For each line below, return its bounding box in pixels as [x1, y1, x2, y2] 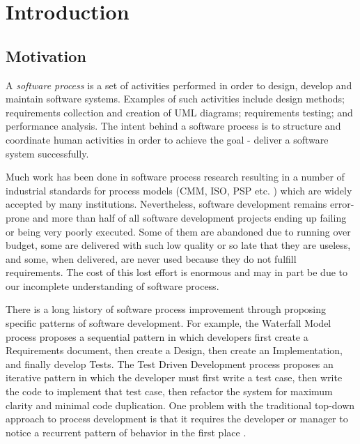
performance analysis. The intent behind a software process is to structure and [6, 118, 341, 133]
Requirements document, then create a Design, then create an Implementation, [6, 343, 343, 358]
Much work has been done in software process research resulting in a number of [6, 169, 345, 184]
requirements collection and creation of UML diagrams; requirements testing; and [6, 105, 353, 119]
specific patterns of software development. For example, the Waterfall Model [6, 316, 331, 330]
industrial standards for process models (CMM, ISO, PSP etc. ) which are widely [6, 183, 352, 197]
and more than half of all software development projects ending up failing [32, 210, 347, 224]
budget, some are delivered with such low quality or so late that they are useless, [6, 238, 351, 252]
